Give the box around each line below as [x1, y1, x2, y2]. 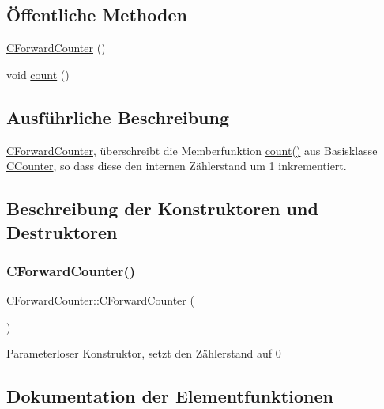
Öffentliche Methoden [6, 2, 187, 27]
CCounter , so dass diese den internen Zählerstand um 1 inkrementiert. [6, 157, 347, 174]
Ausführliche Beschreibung [6, 104, 229, 129]
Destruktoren [6, 219, 118, 244]
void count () [6, 66, 70, 82]
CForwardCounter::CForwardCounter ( [6, 292, 194, 309]
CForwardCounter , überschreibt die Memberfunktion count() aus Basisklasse [6, 142, 378, 158]
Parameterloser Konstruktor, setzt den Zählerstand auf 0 [6, 345, 281, 362]
